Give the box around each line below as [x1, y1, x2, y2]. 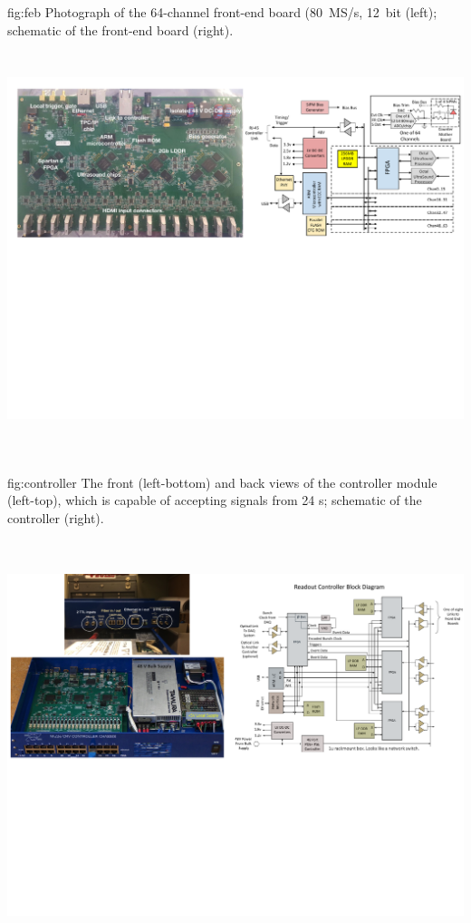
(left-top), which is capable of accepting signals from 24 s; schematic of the [7, 491, 422, 510]
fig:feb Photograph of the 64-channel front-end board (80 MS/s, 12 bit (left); [7, 3, 437, 21]
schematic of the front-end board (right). [7, 20, 234, 39]
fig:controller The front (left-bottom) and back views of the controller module [7, 472, 437, 491]
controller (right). [7, 508, 104, 527]
